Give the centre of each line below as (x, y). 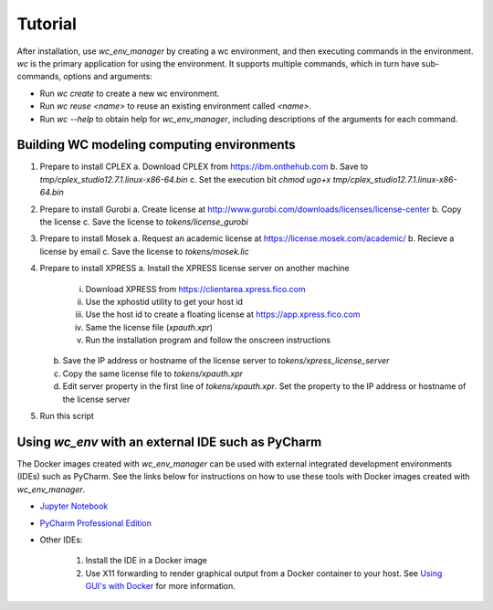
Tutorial (47, 24)
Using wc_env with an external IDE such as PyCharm (169, 442)
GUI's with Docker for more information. (161, 586)
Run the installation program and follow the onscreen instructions (208, 340)
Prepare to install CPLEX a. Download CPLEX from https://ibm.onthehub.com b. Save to (204, 167)
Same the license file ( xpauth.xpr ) (149, 327)
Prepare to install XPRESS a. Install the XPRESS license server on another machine (195, 268)
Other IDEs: (61, 540)
